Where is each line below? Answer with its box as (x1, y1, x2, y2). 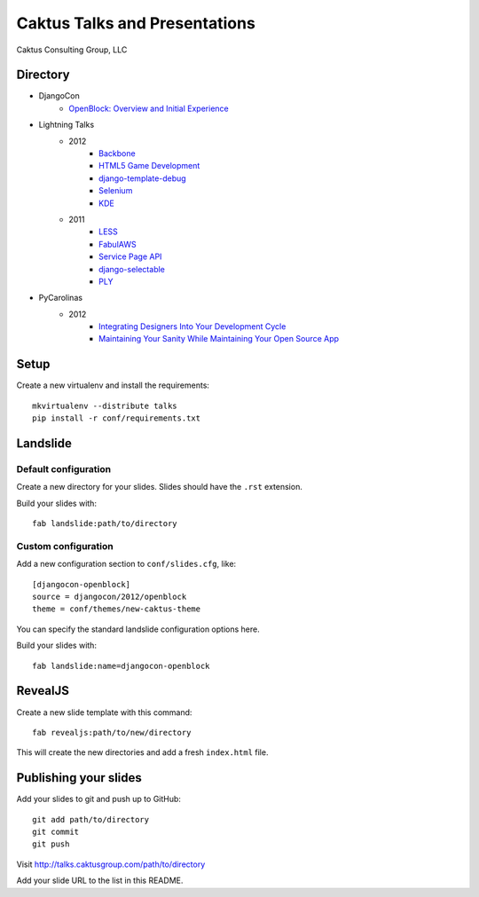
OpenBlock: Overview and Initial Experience (68, 103, 230, 114)
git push (32, 839, 70, 849)
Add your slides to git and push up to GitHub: (16, 794, 182, 805)
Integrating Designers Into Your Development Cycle (98, 321, 287, 332)
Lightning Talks (38, 120, 95, 130)
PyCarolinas (38, 293, 83, 303)
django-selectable (98, 264, 166, 274)
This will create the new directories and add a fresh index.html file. (16, 747, 269, 758)
